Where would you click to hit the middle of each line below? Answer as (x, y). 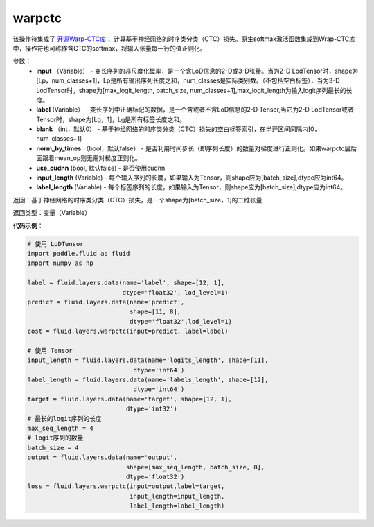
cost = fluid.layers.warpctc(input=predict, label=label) (128, 331)
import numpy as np (60, 263)
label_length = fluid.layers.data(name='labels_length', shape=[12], (148, 380)
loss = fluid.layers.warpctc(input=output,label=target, (126, 486)
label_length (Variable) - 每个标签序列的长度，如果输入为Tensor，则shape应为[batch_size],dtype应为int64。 (192, 187)
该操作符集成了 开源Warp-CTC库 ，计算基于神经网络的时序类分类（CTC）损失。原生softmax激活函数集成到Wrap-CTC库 (184, 39)
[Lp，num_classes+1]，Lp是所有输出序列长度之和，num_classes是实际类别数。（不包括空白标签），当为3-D (188, 80)
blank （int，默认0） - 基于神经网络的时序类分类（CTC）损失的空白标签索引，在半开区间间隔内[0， (178, 129)
